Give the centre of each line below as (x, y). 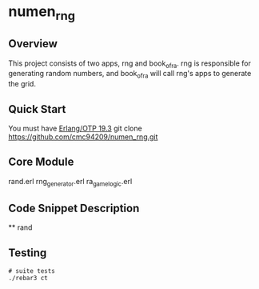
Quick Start (37, 109)
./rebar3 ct (28, 279)
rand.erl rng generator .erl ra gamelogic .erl (70, 182)
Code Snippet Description (74, 208)
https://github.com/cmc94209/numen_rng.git (83, 137)
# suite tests (32, 271)
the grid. (22, 84)
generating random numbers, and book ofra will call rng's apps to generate (130, 74)
